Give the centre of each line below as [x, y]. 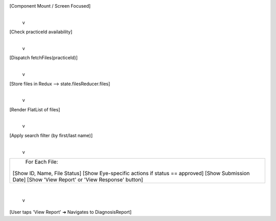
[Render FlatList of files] [35, 109]
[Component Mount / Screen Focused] [50, 6]
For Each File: [42, 162]
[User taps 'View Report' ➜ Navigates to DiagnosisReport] [71, 212]
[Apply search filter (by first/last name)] [51, 135]
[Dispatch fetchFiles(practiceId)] [43, 58]
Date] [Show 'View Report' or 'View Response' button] [78, 180]
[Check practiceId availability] [41, 32]
